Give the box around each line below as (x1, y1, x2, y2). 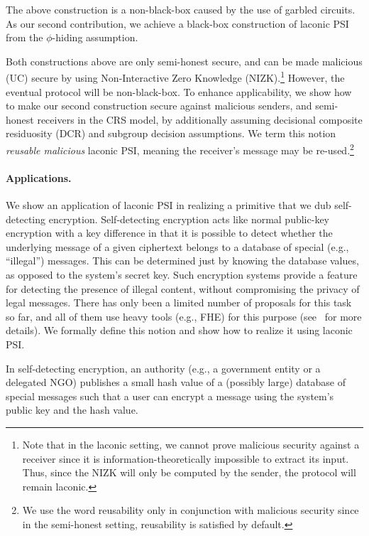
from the (6, 30, 43, 45)
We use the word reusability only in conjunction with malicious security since (22, 503, 359, 518)
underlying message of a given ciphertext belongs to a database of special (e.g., (6, 239, 349, 254)
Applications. (6, 170, 72, 185)
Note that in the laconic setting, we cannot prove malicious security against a (22, 436, 360, 451)
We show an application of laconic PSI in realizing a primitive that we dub (6, 198, 331, 213)
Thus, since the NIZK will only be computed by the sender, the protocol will (22, 465, 356, 480)
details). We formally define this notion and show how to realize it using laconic (6, 323, 353, 338)
